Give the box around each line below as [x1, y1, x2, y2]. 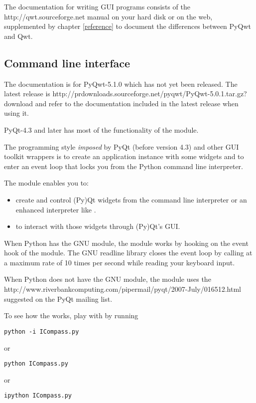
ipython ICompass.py [4, 392, 72, 400]
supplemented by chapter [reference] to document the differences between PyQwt [4, 21, 251, 31]
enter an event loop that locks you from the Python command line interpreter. [4, 161, 243, 171]
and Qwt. [4, 30, 33, 41]
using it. [4, 108, 29, 118]
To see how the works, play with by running [4, 310, 138, 321]
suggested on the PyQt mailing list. [4, 293, 113, 304]
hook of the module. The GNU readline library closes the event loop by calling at [4, 247, 253, 258]
